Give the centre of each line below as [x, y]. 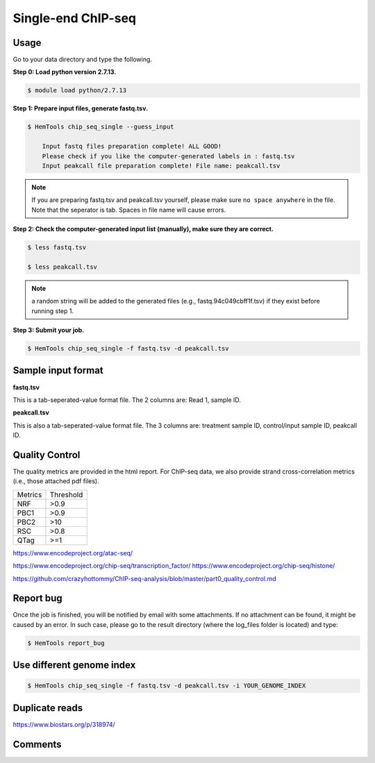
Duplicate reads [48, 708]
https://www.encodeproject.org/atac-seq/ [73, 553]
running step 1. [53, 311]
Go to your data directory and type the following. [83, 60]
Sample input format [58, 370]
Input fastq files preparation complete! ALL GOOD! [132, 146]
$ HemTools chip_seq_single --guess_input [101, 127]
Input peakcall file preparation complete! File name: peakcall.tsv [161, 166]
